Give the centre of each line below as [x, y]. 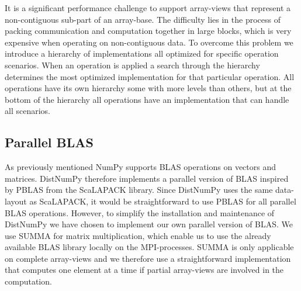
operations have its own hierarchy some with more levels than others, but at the [148, 88]
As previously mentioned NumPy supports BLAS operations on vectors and [141, 167]
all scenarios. [27, 111]
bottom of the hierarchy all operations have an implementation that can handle [147, 99]
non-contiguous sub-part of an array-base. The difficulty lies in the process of [143, 19]
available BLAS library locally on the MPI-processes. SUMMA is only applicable [149, 247]
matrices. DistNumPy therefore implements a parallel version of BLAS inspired [147, 178]
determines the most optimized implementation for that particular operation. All [150, 76]
